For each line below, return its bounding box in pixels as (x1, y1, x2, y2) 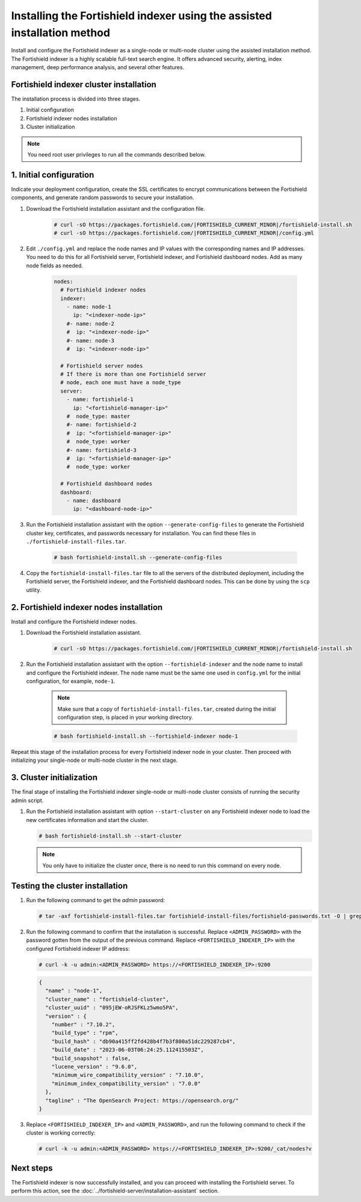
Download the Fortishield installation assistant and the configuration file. (26, 205, 205, 212)
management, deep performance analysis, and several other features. (11, 64, 185, 71)
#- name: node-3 (66, 337, 114, 344)
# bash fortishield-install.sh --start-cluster (39, 832, 182, 839)
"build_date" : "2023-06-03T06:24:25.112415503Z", (51, 1047, 204, 1053)
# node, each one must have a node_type (60, 379, 181, 386)
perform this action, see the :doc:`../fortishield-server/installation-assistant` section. (11, 1187, 220, 1195)
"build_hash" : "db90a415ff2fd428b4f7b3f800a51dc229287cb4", (51, 1038, 236, 1045)
